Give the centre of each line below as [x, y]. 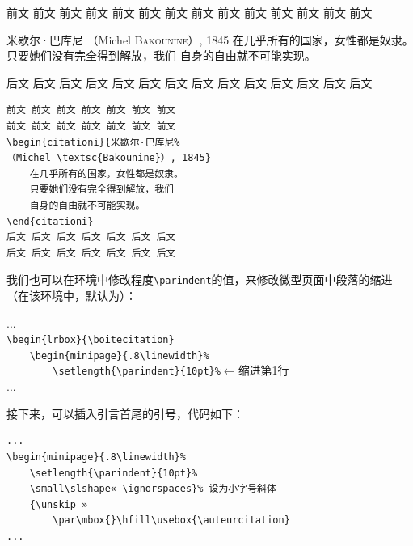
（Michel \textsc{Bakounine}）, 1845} [109, 158]
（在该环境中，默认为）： [72, 295]
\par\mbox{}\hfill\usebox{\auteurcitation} [171, 521]
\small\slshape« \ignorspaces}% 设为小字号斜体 [153, 489]
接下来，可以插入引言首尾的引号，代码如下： [125, 413]
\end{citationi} [50, 221]
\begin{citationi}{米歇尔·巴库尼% [93, 142]
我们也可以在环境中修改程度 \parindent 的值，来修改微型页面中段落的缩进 [200, 279]
